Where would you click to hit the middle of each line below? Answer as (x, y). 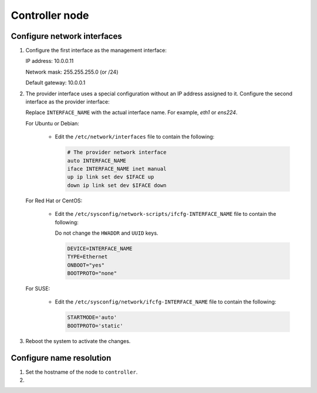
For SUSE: (38, 289)
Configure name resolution (61, 358)
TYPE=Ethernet (87, 257)
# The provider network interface (117, 152)
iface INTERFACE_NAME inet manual (117, 169)
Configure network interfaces (67, 36)
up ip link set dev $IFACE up (111, 177)
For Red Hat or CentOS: (54, 201)
